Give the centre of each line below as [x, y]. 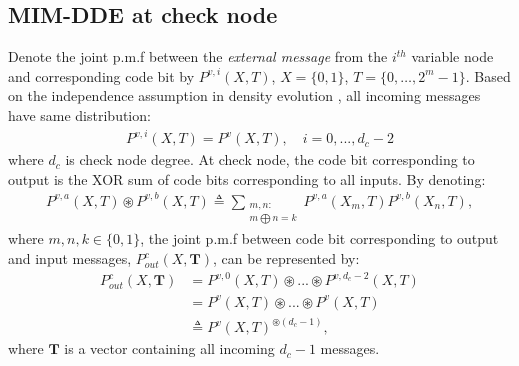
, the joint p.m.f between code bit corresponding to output [319, 238]
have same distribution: [79, 114]
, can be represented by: [286, 258]
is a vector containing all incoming [169, 348]
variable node [452, 56]
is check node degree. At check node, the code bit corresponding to [270, 159]
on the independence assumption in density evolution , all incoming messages [244, 95]
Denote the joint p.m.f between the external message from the [198, 56]
